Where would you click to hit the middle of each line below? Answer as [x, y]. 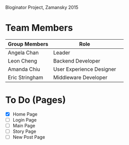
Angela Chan [23, 52]
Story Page [24, 131]
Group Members [28, 44]
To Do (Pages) [36, 100]
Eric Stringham [25, 77]
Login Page [24, 120]
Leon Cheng [22, 61]
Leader [62, 52]
